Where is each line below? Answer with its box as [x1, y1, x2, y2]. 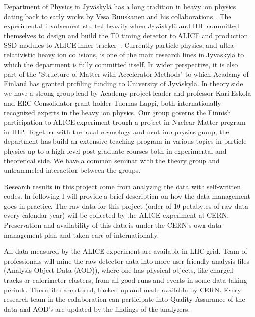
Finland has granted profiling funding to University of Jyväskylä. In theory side [4, 78, 243, 88]
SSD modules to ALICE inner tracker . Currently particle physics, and [4, 40, 217, 50]
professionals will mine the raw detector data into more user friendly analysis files [4, 255, 250, 265]
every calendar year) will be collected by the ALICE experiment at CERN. [4, 210, 229, 220]
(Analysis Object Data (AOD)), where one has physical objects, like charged [4, 265, 233, 275]
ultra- [219, 40, 236, 50]
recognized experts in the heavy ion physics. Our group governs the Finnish [4, 107, 231, 117]
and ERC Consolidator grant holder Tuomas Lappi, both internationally [4, 97, 221, 107]
